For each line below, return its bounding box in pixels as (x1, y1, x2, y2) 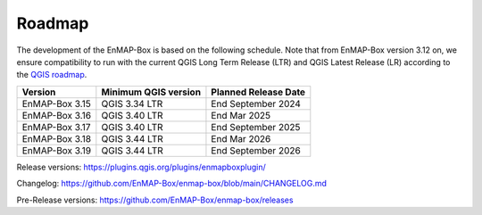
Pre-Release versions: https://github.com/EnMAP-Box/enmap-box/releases (16, 194, 294, 205)
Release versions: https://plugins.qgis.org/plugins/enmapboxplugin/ (16, 161, 267, 172)
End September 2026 (211, 144, 301, 156)
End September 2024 (211, 97, 301, 110)
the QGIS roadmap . (16, 70, 87, 80)
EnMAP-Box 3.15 (21, 97, 91, 110)
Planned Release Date (211, 86, 306, 98)
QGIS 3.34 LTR (101, 97, 163, 110)
